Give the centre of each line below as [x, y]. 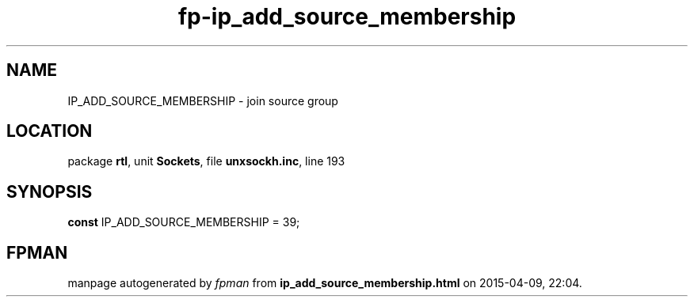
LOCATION [50, 131]
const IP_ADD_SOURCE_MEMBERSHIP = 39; [184, 222]
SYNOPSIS [50, 191]
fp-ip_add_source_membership [347, 17]
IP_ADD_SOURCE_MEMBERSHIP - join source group [203, 100]
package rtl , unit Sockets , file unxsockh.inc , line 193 [206, 161]
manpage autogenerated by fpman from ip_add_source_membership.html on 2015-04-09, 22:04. [325, 283]
